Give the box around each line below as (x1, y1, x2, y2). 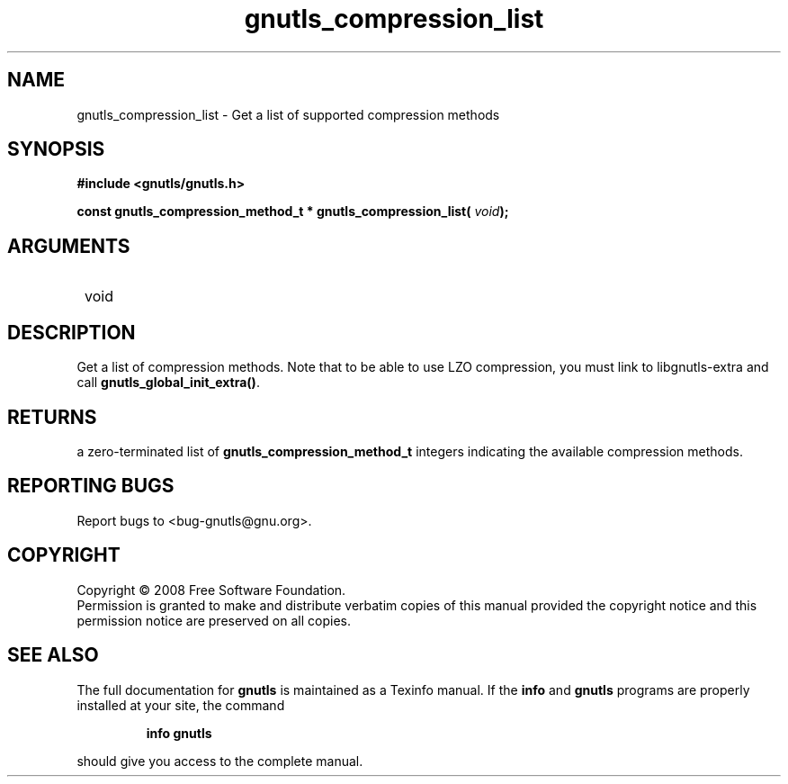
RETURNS (7, 405, 97, 428)
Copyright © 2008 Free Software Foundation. (76, 581, 346, 598)
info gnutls (146, 725, 212, 741)
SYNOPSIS (7, 138, 105, 161)
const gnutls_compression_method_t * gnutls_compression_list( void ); (76, 203, 509, 220)
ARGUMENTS (7, 234, 130, 257)
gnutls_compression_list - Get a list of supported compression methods (76, 106, 500, 122)
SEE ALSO (7, 644, 99, 667)
